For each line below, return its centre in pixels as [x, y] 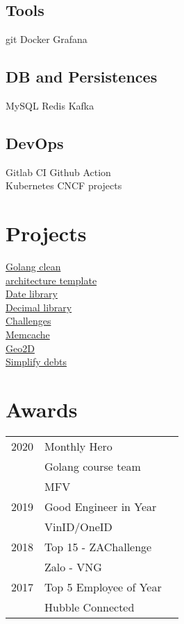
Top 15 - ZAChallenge [98, 546]
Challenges [28, 321]
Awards [42, 409]
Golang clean [33, 267]
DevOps [35, 142]
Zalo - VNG [73, 566]
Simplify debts [36, 362]
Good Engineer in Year [101, 506]
